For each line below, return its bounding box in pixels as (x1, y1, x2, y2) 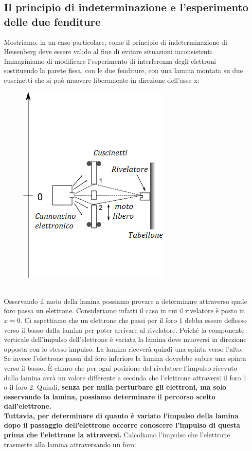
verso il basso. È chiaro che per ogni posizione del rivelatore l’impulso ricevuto (4, 362, 237, 373)
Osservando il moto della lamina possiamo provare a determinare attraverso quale (4, 296, 247, 306)
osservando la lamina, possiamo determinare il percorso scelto (4, 391, 216, 401)
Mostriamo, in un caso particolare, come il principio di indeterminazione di (4, 37, 227, 47)
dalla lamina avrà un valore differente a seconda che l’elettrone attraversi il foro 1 (4, 372, 247, 382)
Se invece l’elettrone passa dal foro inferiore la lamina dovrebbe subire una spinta (4, 353, 246, 363)
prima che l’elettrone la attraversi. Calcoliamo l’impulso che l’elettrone (4, 430, 230, 440)
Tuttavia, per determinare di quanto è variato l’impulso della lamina (4, 410, 239, 420)
